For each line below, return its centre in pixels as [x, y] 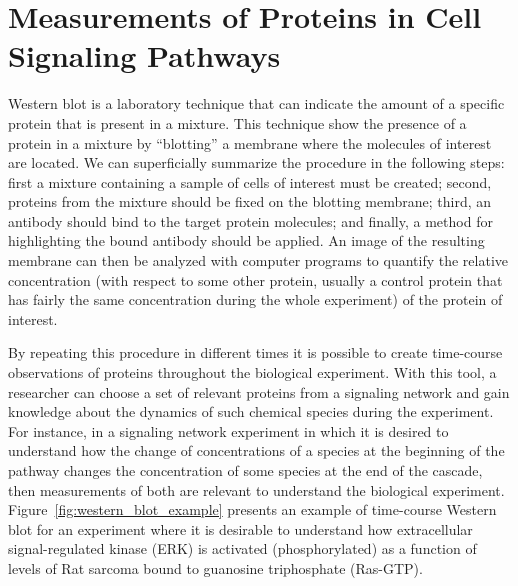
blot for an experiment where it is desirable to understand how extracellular [240, 528]
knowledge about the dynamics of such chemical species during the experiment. [251, 411]
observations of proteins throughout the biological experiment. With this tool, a [252, 372]
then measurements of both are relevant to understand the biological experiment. [256, 489]
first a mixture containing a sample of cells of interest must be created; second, [250, 181]
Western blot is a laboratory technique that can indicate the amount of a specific [256, 103]
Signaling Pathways [144, 55]
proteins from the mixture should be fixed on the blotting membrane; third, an [250, 201]
